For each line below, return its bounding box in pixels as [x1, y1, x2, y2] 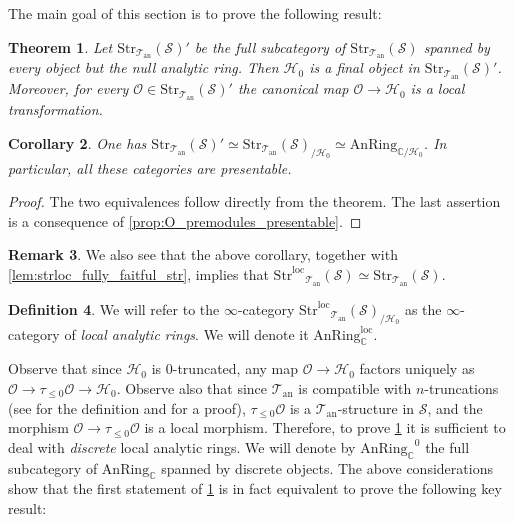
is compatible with [298, 377, 412, 398]
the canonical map [237, 78, 349, 99]
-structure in [337, 397, 415, 418]
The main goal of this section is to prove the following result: [8, 3, 382, 23]
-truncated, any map [172, 358, 299, 379]
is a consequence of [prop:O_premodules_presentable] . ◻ [8, 210, 362, 231]
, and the [427, 397, 483, 418]
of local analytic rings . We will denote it [64, 323, 309, 344]
